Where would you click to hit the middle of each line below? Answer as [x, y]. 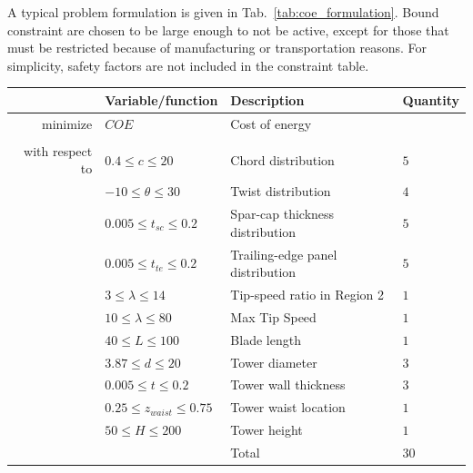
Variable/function [161, 99]
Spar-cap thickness [282, 214]
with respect [58, 150]
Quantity [431, 99]
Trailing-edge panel [284, 254]
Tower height [267, 430]
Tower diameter [274, 362]
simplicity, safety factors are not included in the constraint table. [188, 65]
